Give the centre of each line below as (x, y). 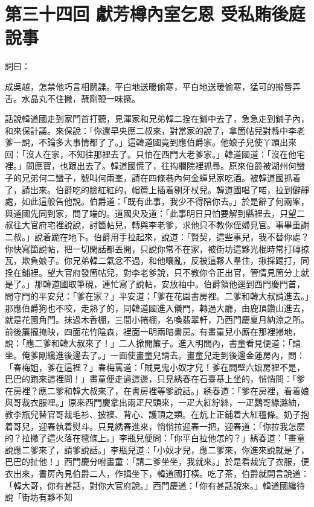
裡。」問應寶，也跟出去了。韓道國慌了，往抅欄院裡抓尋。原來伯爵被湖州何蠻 (155, 166)
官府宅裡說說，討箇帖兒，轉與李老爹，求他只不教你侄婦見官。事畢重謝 (169, 225)
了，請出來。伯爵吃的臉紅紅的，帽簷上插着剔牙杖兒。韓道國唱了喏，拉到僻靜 (157, 189)
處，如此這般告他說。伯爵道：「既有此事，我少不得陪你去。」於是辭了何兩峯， (157, 201)
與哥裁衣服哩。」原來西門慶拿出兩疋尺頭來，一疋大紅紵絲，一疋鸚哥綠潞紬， (155, 402)
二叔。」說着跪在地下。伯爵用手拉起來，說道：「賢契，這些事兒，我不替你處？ (157, 237)
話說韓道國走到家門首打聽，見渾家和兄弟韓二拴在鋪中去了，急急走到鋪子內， (157, 119)
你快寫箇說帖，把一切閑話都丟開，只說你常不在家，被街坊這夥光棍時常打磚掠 (157, 248)
